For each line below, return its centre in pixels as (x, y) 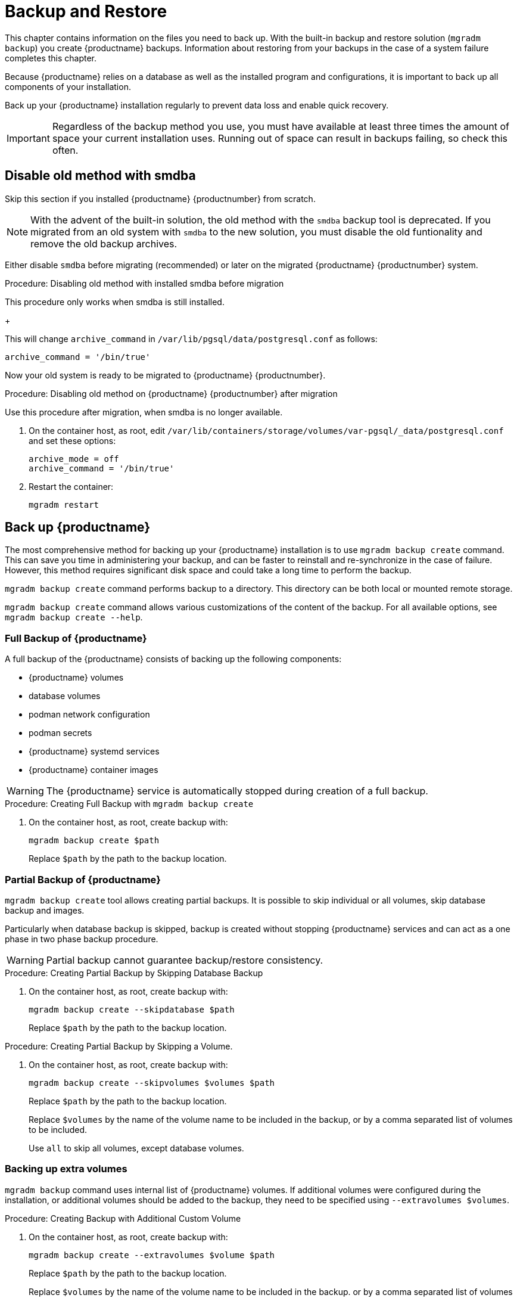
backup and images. (45, 910)
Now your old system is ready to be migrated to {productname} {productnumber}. (165, 375)
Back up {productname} (78, 527)
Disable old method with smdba (100, 176)
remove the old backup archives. (104, 243)
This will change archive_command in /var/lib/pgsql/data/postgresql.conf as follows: (191, 339)
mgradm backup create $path (94, 841)
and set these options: (72, 440)
